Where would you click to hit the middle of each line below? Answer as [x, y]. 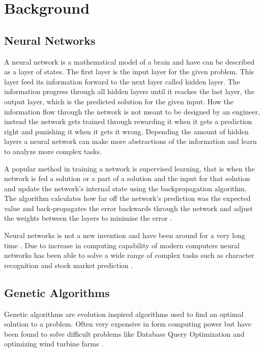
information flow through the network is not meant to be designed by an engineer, [132, 111]
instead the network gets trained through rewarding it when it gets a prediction [128, 121]
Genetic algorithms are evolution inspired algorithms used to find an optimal [124, 314]
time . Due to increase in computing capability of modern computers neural [122, 245]
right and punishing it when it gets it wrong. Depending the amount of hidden [126, 131]
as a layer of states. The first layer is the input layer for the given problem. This [129, 71]
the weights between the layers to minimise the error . [88, 218]
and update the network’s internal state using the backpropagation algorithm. [125, 188]
